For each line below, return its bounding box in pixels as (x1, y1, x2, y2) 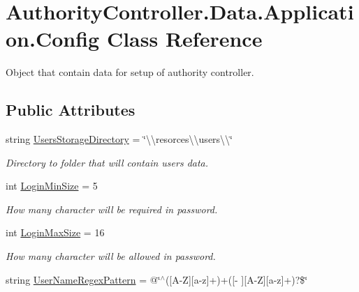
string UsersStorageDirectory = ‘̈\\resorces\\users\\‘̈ (6, 132, 233, 146)
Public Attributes (6, 99, 135, 121)
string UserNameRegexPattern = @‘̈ (6, 272, 161, 286)
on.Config (6, 24, 100, 53)
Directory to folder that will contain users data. (6, 155, 209, 169)
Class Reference (106, 24, 263, 53)
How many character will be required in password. (6, 201, 218, 216)
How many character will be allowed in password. (6, 249, 216, 263)
